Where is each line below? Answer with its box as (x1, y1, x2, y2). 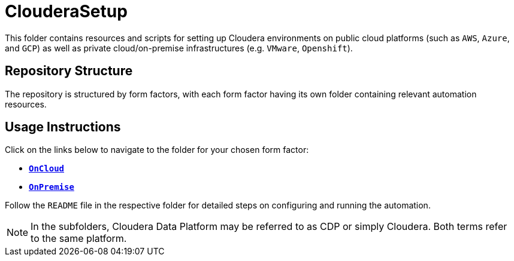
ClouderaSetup (5, 1, 128, 22)
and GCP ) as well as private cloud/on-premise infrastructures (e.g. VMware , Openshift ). (5, 42, 353, 53)
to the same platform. (31, 232, 127, 245)
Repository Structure (5, 63, 133, 79)
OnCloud (29, 164, 65, 174)
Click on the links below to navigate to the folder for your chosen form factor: (5, 145, 309, 155)
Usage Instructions (5, 119, 121, 135)
